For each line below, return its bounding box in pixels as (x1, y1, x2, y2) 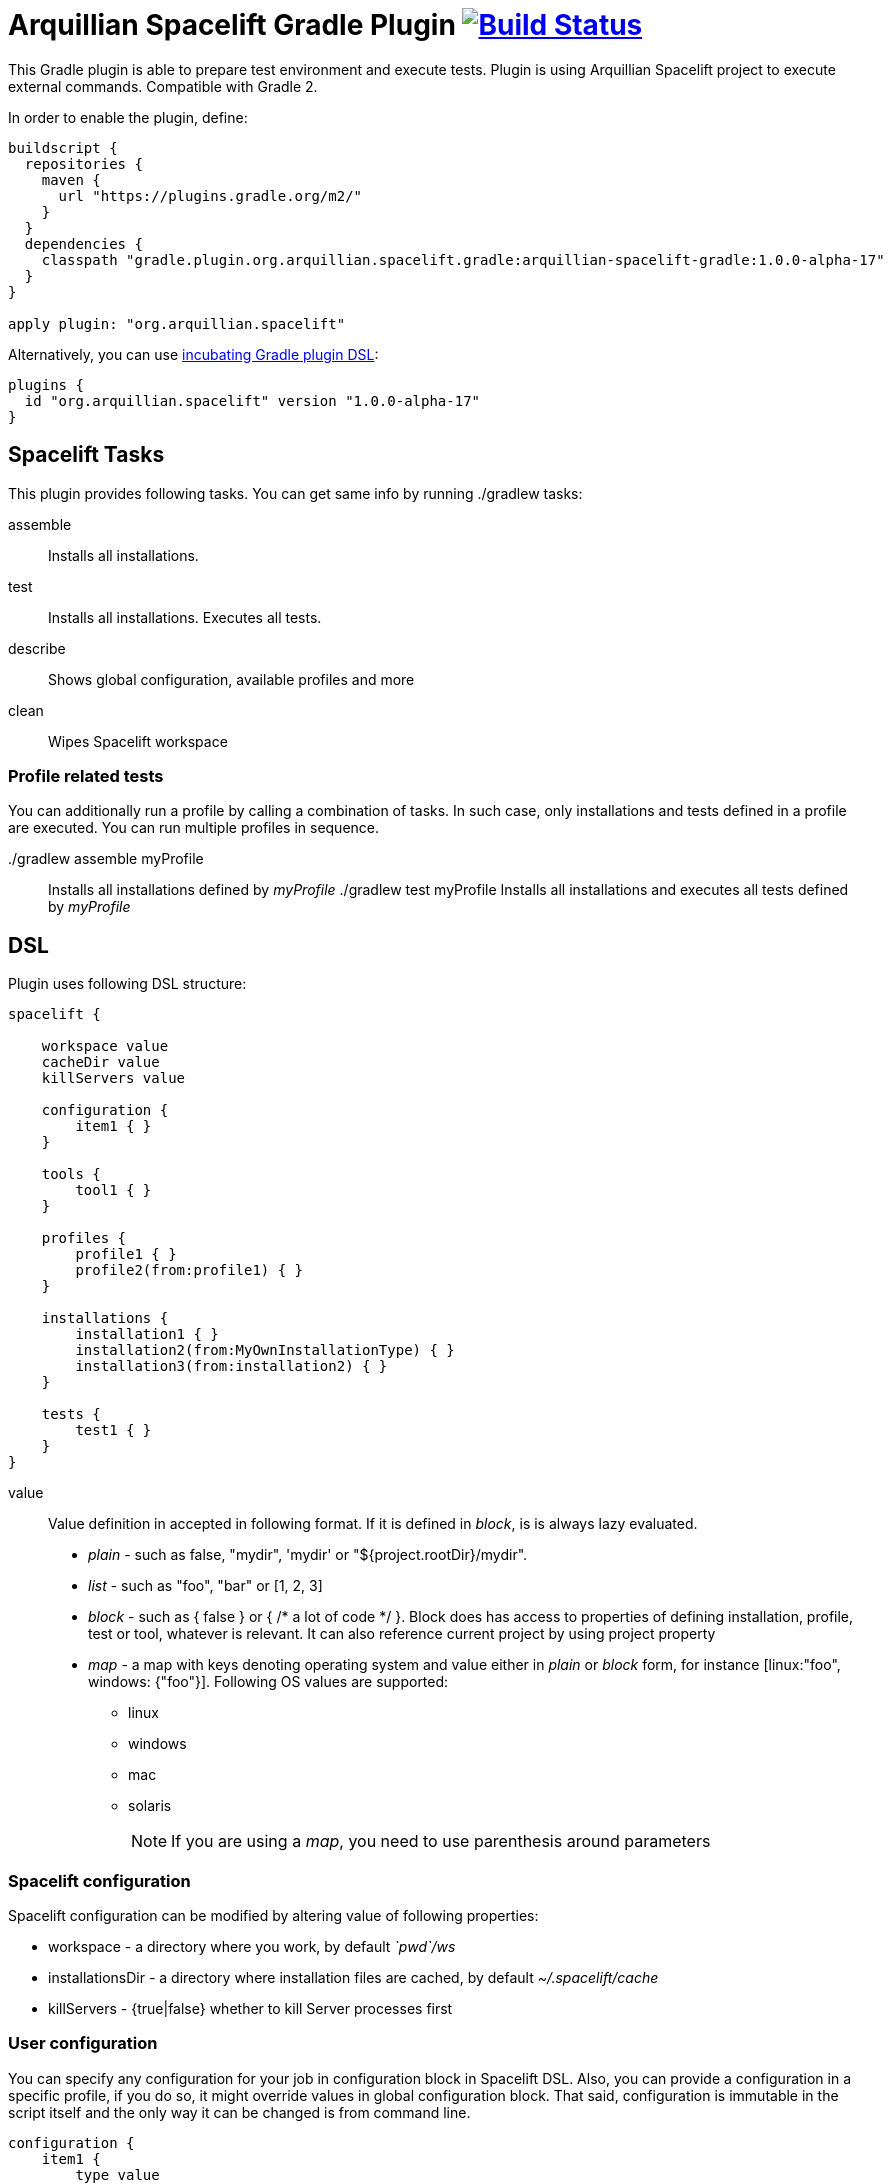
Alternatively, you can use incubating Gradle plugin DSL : (8, 345, 379, 363)
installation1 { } (75, 1326, 219, 1343)
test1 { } (75, 1422, 152, 1439)
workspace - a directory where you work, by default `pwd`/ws (48, 1937, 456, 1955)
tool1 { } (75, 1182, 152, 1199)
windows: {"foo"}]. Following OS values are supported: (88, 1673, 449, 1691)
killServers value (41, 1070, 186, 1087)
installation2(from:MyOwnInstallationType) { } (75, 1342, 455, 1359)
